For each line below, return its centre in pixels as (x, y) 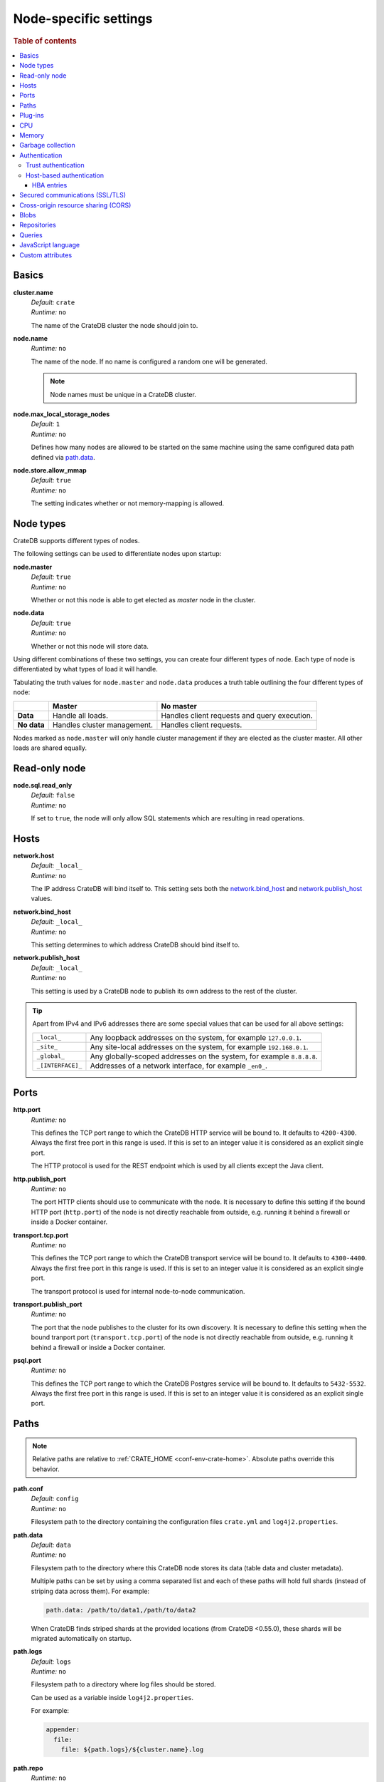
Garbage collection (48, 145)
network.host (34, 855)
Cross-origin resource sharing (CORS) (75, 205)
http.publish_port (40, 1179)
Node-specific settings (83, 19)
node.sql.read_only (43, 785)
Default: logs (51, 1662)
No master (179, 706)
